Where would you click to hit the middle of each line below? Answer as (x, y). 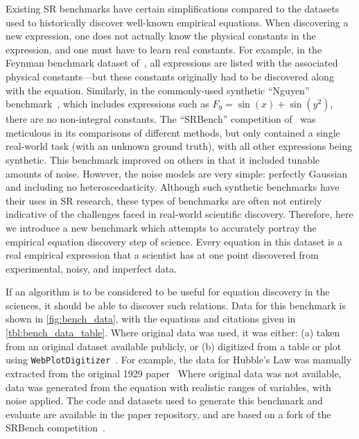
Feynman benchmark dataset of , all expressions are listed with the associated (172, 63)
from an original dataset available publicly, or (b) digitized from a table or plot (174, 346)
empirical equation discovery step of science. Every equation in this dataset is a (174, 241)
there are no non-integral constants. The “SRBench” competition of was (161, 119)
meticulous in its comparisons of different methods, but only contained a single (173, 132)
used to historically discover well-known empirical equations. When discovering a (177, 22)
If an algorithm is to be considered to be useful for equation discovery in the (168, 292)
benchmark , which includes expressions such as (107, 104)
